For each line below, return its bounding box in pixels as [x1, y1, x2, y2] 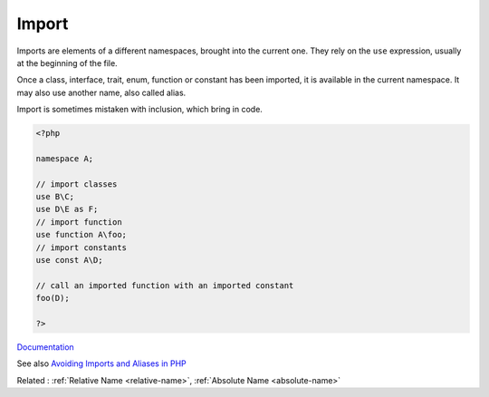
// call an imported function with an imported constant [35, 280, 294, 290]
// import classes [35, 179, 118, 189]
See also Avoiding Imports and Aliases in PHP [16, 358, 187, 369]
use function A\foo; [35, 229, 127, 240]
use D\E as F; [35, 204, 99, 215]
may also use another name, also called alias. [16, 87, 187, 98]
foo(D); [35, 293, 70, 304]
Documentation [16, 341, 74, 353]
